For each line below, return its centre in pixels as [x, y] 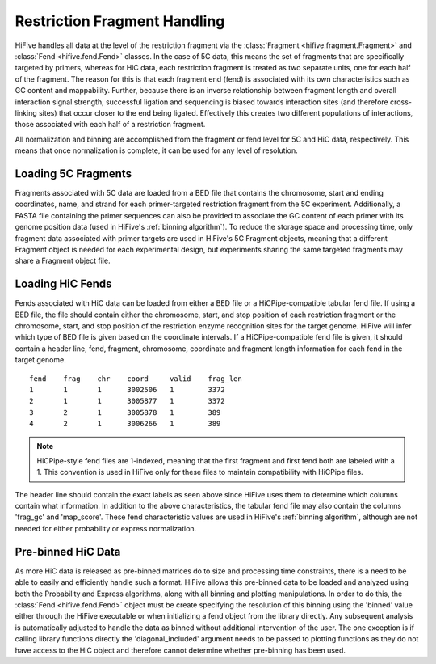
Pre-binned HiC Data [68, 551]
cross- [400, 102]
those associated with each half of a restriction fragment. [110, 125]
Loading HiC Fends [63, 284]
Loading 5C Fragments [73, 173]
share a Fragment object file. [63, 261]
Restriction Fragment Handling [120, 21]
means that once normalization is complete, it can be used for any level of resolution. [156, 150]
